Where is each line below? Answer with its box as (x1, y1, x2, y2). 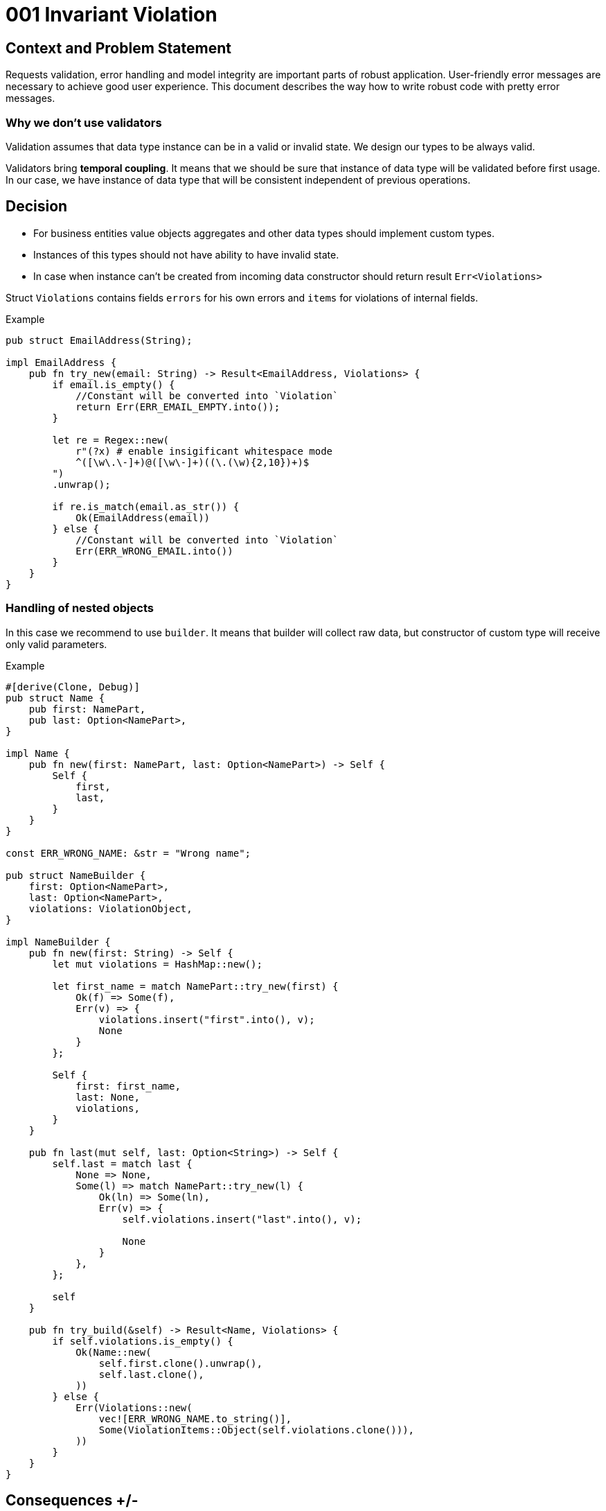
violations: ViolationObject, (28, 902, 193, 914)
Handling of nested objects (6, 601, 154, 615)
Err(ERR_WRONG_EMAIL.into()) (75, 545, 233, 557)
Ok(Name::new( (75, 1346, 152, 1358)
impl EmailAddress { (6, 356, 117, 368)
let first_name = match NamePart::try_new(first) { (52, 980, 339, 992)
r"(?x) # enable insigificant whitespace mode (75, 445, 333, 457)
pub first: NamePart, (28, 703, 146, 715)
